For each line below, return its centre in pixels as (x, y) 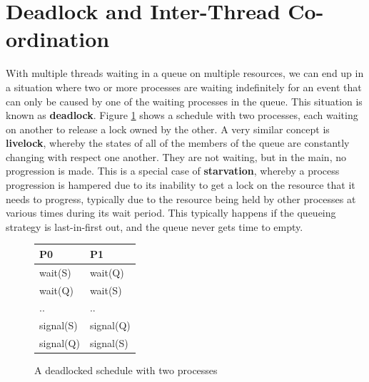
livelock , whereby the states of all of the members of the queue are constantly (178, 143)
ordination (58, 39)
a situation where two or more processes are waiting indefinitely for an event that (184, 87)
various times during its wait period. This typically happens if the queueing (171, 213)
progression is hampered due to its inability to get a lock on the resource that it (181, 185)
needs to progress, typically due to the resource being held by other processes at (181, 198)
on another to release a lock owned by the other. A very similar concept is (168, 129)
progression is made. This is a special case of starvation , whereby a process (173, 171)
